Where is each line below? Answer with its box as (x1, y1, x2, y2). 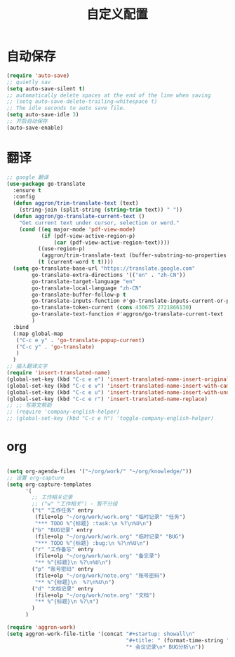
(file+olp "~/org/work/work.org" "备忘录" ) (34, 553, 161, 560)
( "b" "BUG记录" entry (32, 527, 93, 534)
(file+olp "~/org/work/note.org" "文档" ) (34, 592, 156, 599)
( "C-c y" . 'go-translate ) (15, 343, 95, 351)
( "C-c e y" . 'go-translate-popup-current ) (15, 337, 145, 344)
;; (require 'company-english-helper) (6, 408, 120, 416)
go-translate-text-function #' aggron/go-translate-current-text (32, 311, 224, 318)
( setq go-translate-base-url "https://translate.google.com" (13, 265, 196, 272)
